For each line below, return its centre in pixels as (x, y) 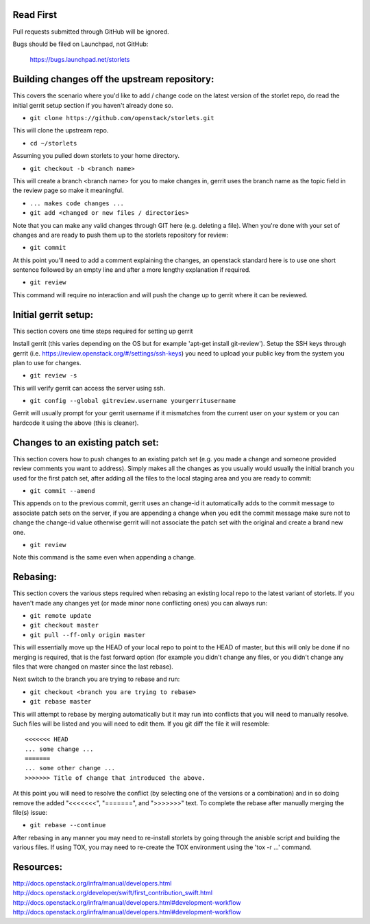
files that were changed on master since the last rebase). (93, 667)
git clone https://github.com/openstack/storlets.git (122, 118)
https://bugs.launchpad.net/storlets (80, 60)
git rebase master (61, 702)
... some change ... (59, 749)
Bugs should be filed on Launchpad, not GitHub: (81, 44)
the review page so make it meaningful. (68, 190)
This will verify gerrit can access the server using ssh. (89, 388)
